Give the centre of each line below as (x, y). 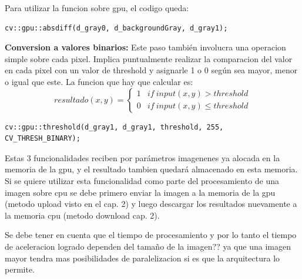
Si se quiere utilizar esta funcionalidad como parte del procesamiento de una (142, 180)
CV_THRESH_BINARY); (43, 139)
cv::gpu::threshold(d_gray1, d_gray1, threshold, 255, (114, 127)
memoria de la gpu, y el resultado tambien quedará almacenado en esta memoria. (151, 169)
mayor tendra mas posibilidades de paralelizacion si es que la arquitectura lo (142, 258)
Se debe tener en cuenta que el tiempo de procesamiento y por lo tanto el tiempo (151, 235)
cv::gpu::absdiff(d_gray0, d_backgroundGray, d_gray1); (116, 28)
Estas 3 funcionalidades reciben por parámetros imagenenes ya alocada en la (142, 157)
